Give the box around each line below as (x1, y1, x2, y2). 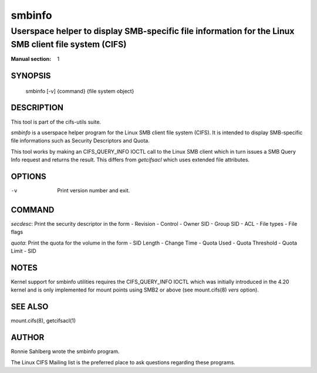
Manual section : (11, 56, 52, 63)
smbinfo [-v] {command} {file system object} (25, 87, 134, 94)
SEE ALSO (11, 302, 49, 312)
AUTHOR (11, 333, 45, 343)
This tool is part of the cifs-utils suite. (11, 118, 102, 126)
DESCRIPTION (11, 103, 64, 113)
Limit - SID (11, 247, 36, 255)
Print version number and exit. (57, 187, 130, 194)
